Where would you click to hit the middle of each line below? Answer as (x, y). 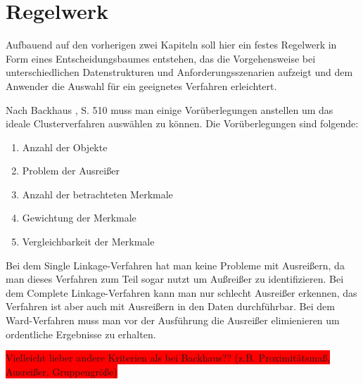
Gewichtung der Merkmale (79, 218)
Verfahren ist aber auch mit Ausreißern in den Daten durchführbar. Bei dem (170, 306)
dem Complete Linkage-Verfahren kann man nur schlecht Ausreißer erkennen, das (181, 292)
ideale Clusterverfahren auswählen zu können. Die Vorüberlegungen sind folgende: (182, 123)
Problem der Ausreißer (71, 171)
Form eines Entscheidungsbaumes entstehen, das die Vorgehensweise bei (161, 58)
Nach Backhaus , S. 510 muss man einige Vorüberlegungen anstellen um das (170, 109)
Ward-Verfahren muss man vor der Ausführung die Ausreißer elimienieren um (173, 320)
